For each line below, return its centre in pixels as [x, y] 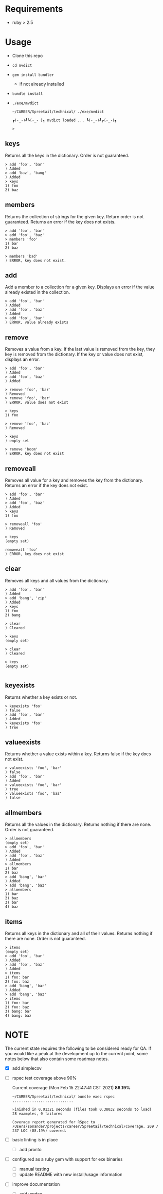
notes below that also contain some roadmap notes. [57, 1059]
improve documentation [36, 1184]
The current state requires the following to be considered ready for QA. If [78, 1048]
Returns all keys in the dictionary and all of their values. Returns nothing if [79, 933]
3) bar [12, 903]
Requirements [34, 9]
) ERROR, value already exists [37, 322]
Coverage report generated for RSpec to [54, 1122]
